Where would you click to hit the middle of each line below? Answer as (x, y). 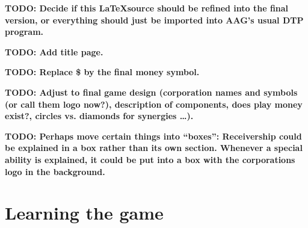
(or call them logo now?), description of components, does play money (154, 104)
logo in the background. (55, 171)
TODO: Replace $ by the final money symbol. (102, 72)
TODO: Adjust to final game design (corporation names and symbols (151, 92)
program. (24, 32)
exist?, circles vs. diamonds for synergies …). (99, 116)
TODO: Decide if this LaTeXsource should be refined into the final (147, 8)
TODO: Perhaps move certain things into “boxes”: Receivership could (153, 136)
